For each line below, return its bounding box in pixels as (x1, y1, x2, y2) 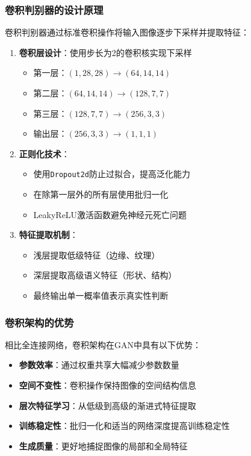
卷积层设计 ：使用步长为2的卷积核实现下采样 (19, 46, 192, 58)
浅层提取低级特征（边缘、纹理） (33, 248, 160, 261)
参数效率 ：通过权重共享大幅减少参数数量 (19, 358, 179, 371)
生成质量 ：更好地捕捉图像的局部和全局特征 (19, 439, 188, 452)
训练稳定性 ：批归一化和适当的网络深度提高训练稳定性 (19, 419, 230, 432)
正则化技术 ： (19, 147, 70, 160)
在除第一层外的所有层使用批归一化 (33, 188, 169, 201)
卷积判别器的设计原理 (5, 2, 104, 17)
